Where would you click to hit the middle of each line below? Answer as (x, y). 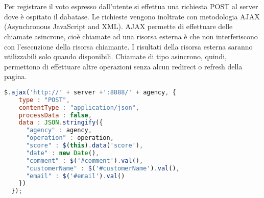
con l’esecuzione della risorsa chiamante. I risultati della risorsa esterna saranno (128, 46)
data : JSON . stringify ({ (61, 123)
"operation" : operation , (70, 138)
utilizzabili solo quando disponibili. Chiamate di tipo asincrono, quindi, (115, 56)
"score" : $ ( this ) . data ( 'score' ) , (85, 146)
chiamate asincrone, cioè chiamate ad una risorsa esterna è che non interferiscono (131, 36)
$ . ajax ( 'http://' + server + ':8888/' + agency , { (90, 92)
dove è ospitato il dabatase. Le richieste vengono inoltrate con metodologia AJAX (132, 16)
